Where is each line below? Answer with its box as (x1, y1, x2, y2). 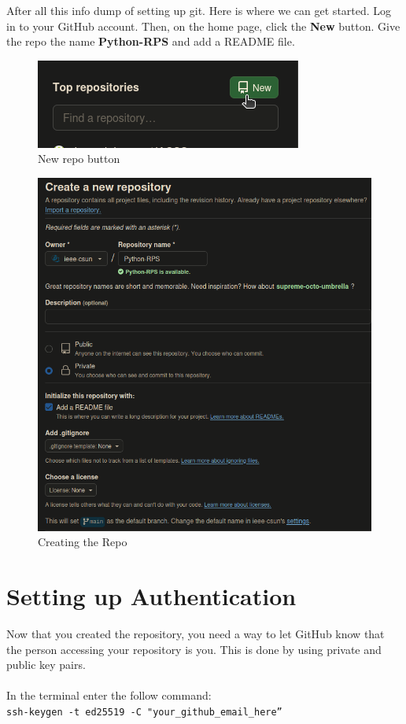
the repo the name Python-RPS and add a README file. (6, 33, 295, 50)
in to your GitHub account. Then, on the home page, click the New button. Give (6, 17, 400, 34)
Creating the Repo (38, 534, 127, 550)
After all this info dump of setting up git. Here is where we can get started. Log (6, 2, 392, 18)
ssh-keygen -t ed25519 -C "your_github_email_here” (6, 706, 282, 718)
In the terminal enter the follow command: (6, 687, 212, 704)
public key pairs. (6, 656, 86, 673)
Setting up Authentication (6, 580, 297, 612)
